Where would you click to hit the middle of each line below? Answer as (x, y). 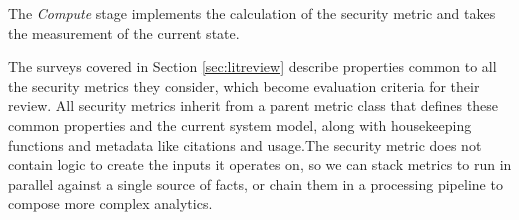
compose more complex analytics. (110, 203)
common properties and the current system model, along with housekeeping (240, 124)
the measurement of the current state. (124, 32)
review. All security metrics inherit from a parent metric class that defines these (253, 105)
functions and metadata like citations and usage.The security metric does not (245, 144)
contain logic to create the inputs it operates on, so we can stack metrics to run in (260, 164)
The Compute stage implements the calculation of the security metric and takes (252, 13)
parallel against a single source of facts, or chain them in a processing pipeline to (255, 183)
